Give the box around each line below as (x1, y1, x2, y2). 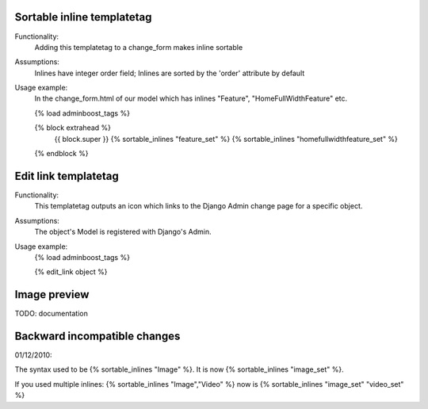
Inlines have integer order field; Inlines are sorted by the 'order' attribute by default (34, 68, 305, 78)
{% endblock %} (34, 149, 89, 159)
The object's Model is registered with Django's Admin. (34, 227, 212, 237)
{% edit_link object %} (34, 267, 108, 277)
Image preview (14, 288, 90, 301)
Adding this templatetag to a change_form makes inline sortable (34, 42, 243, 52)
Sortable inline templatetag (14, 10, 152, 24)
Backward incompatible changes (14, 330, 181, 342)
